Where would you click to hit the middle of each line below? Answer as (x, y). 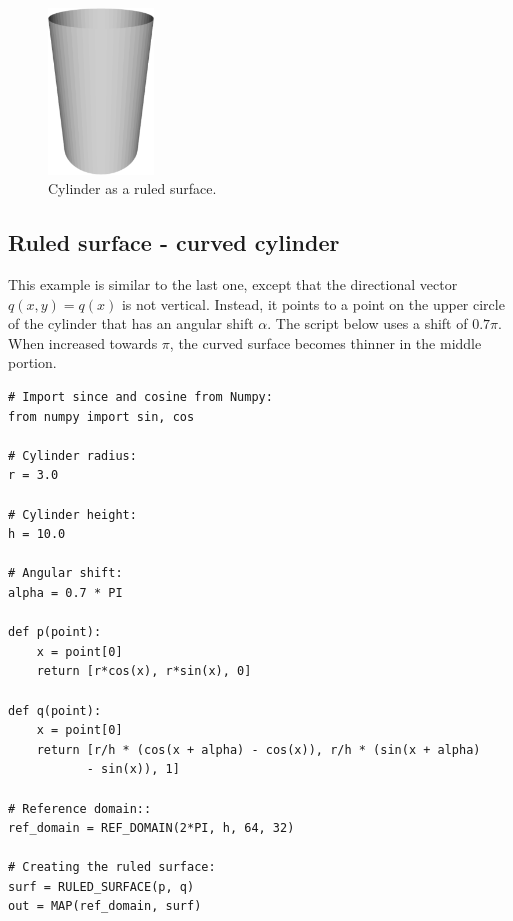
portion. (32, 362)
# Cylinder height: (72, 514)
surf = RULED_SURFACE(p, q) (101, 886)
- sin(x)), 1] (133, 769)
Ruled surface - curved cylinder (174, 242)
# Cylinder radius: (72, 455)
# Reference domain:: (80, 808)
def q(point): (55, 710)
